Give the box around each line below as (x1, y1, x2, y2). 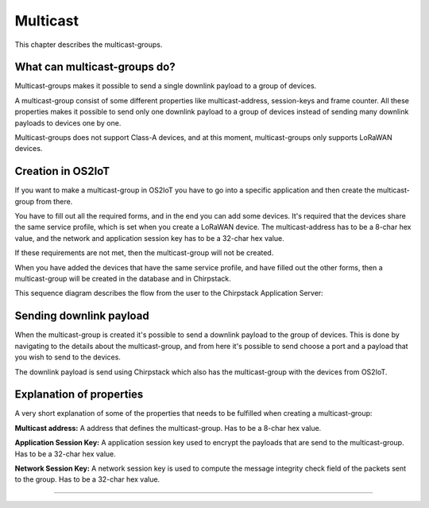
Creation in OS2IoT (14, 165, 110, 178)
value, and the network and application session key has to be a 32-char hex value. (14, 233, 285, 242)
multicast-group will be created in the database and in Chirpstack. (14, 274, 231, 284)
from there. (36, 196, 73, 206)
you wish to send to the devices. (14, 352, 121, 362)
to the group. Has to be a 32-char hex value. (14, 475, 160, 484)
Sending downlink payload (14, 309, 150, 323)
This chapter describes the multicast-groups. (14, 40, 163, 49)
